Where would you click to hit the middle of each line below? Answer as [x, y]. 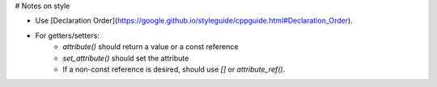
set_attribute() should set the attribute [126, 58]
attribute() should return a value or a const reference [151, 47]
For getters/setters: [68, 35]
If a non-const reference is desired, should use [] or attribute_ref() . [174, 69]
